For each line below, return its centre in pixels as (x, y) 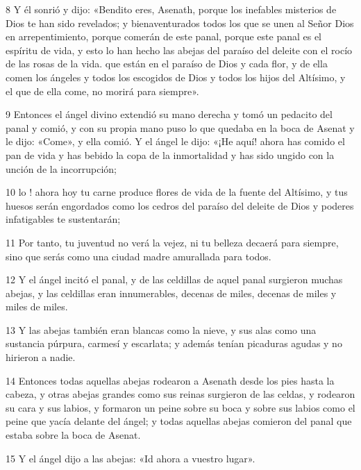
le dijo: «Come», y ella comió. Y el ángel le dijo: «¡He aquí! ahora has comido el (175, 141)
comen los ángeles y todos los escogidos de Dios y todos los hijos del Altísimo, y (176, 77)
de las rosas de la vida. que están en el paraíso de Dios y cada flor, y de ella (167, 64)
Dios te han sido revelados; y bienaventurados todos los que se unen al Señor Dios (180, 23)
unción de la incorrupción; (61, 168)
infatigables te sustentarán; (63, 219)
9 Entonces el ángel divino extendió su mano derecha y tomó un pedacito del (169, 114)
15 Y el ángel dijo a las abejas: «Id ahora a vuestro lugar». (131, 458)
